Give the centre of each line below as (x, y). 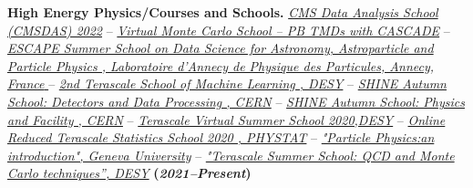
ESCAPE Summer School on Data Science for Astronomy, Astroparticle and (221, 48)
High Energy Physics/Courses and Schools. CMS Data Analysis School (223, 12)
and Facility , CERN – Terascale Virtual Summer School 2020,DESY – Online (226, 119)
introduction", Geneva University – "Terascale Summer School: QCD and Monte (231, 155)
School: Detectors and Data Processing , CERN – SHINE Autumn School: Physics (236, 101)
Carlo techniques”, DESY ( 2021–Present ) (129, 173)
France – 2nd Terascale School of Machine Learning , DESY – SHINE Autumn (227, 84)
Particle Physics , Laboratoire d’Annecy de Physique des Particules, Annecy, (221, 65)
